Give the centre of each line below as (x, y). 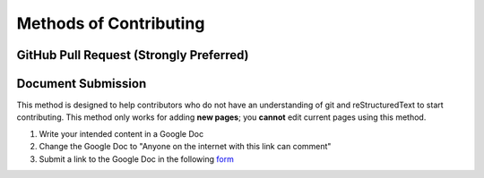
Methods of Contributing (111, 23)
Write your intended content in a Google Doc (121, 133)
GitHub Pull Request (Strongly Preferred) (133, 55)
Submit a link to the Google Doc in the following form (137, 159)
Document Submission (82, 84)
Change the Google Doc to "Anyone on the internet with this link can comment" (185, 147)
